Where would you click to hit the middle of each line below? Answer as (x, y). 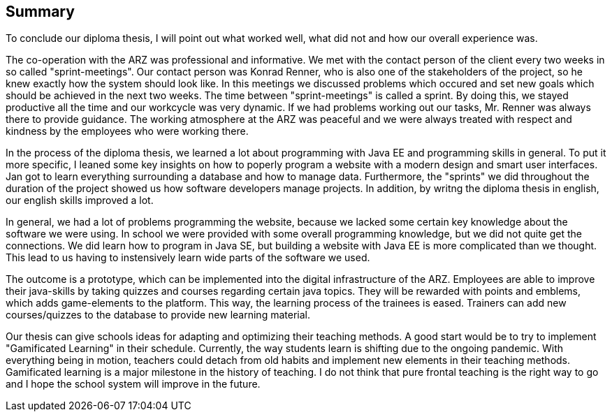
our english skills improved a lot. (80, 200)
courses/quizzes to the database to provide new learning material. (158, 315)
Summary (40, 12)
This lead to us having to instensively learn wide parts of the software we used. (188, 258)
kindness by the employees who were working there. (127, 131)
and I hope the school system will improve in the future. (133, 384)
